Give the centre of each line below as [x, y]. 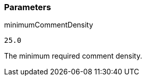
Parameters [28, 7]
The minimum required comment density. [73, 56]
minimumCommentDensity [49, 25]
